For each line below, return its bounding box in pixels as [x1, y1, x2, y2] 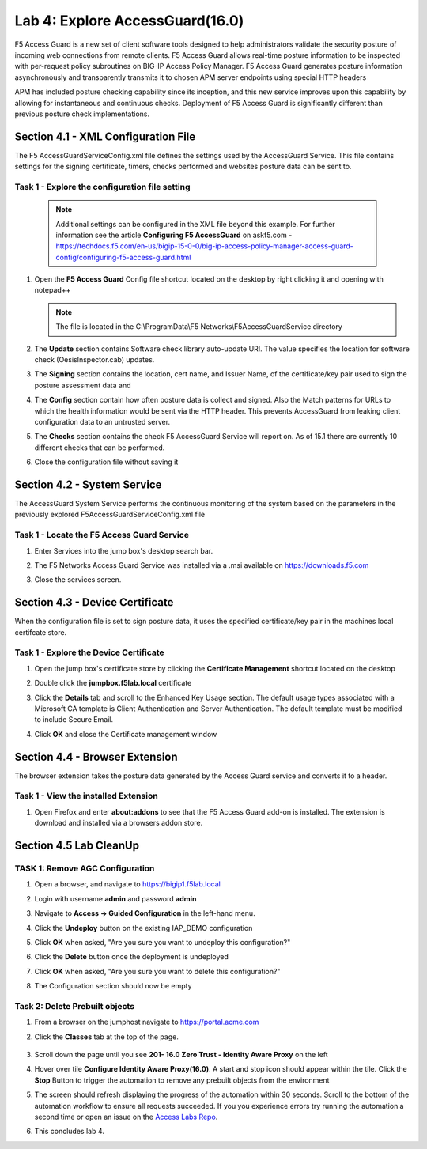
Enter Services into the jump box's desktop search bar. [34, 546, 213, 555]
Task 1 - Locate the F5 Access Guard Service [14, 530, 190, 541]
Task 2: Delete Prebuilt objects [14, 1000, 134, 1011]
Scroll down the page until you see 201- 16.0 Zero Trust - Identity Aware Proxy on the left [34, 1050, 328, 1060]
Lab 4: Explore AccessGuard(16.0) [14, 12, 244, 29]
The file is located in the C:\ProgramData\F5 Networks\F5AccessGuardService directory [55, 322, 343, 331]
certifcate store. [14, 627, 67, 637]
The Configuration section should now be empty [34, 981, 193, 991]
